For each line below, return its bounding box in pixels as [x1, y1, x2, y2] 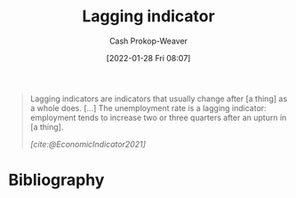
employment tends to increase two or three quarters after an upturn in [29, 112, 287, 123]
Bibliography [8, 170, 105, 190]
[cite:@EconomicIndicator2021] [29, 139, 146, 149]
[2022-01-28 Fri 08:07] [106, 52, 191, 63]
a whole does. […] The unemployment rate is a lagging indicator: [29, 102, 268, 113]
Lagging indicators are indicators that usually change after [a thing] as [29, 93, 288, 104]
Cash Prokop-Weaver [108, 36, 188, 46]
